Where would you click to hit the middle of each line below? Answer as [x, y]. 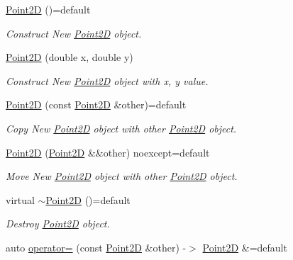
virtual [20, 199]
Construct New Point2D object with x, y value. [107, 80]
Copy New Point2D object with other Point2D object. [121, 128]
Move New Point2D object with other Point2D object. [122, 176]
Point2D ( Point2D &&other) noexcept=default [108, 152]
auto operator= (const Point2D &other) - [96, 247]
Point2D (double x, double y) [70, 57]
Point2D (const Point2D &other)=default [96, 104]
